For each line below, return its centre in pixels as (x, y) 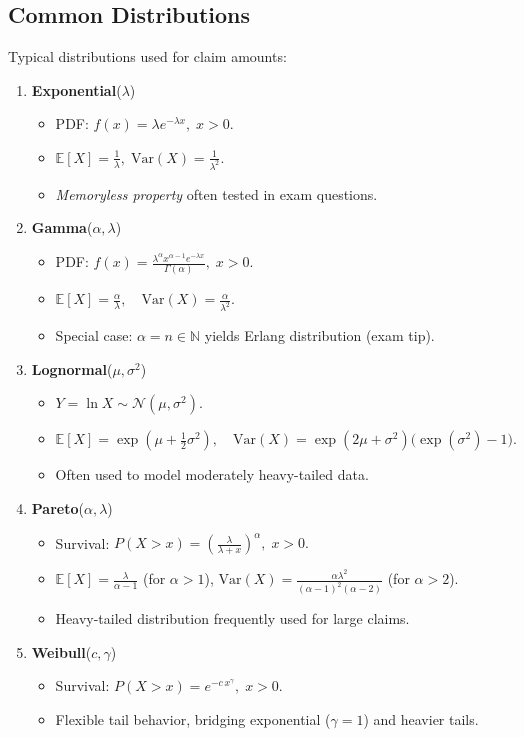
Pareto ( (57, 508)
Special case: (94, 335)
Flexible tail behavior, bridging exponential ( (193, 718)
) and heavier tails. (421, 718)
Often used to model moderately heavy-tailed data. (212, 474)
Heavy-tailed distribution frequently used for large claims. (232, 618)
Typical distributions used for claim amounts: (147, 56)
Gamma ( (62, 227)
